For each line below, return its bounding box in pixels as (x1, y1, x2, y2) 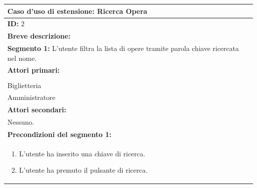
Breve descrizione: (7, 31, 71, 41)
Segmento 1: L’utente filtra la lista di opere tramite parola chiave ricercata (7, 43, 239, 53)
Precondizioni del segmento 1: (7, 129, 112, 139)
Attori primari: (7, 65, 60, 75)
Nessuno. (7, 117, 35, 127)
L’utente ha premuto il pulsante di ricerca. (19, 165, 148, 175)
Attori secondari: (7, 104, 66, 115)
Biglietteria (7, 80, 42, 90)
